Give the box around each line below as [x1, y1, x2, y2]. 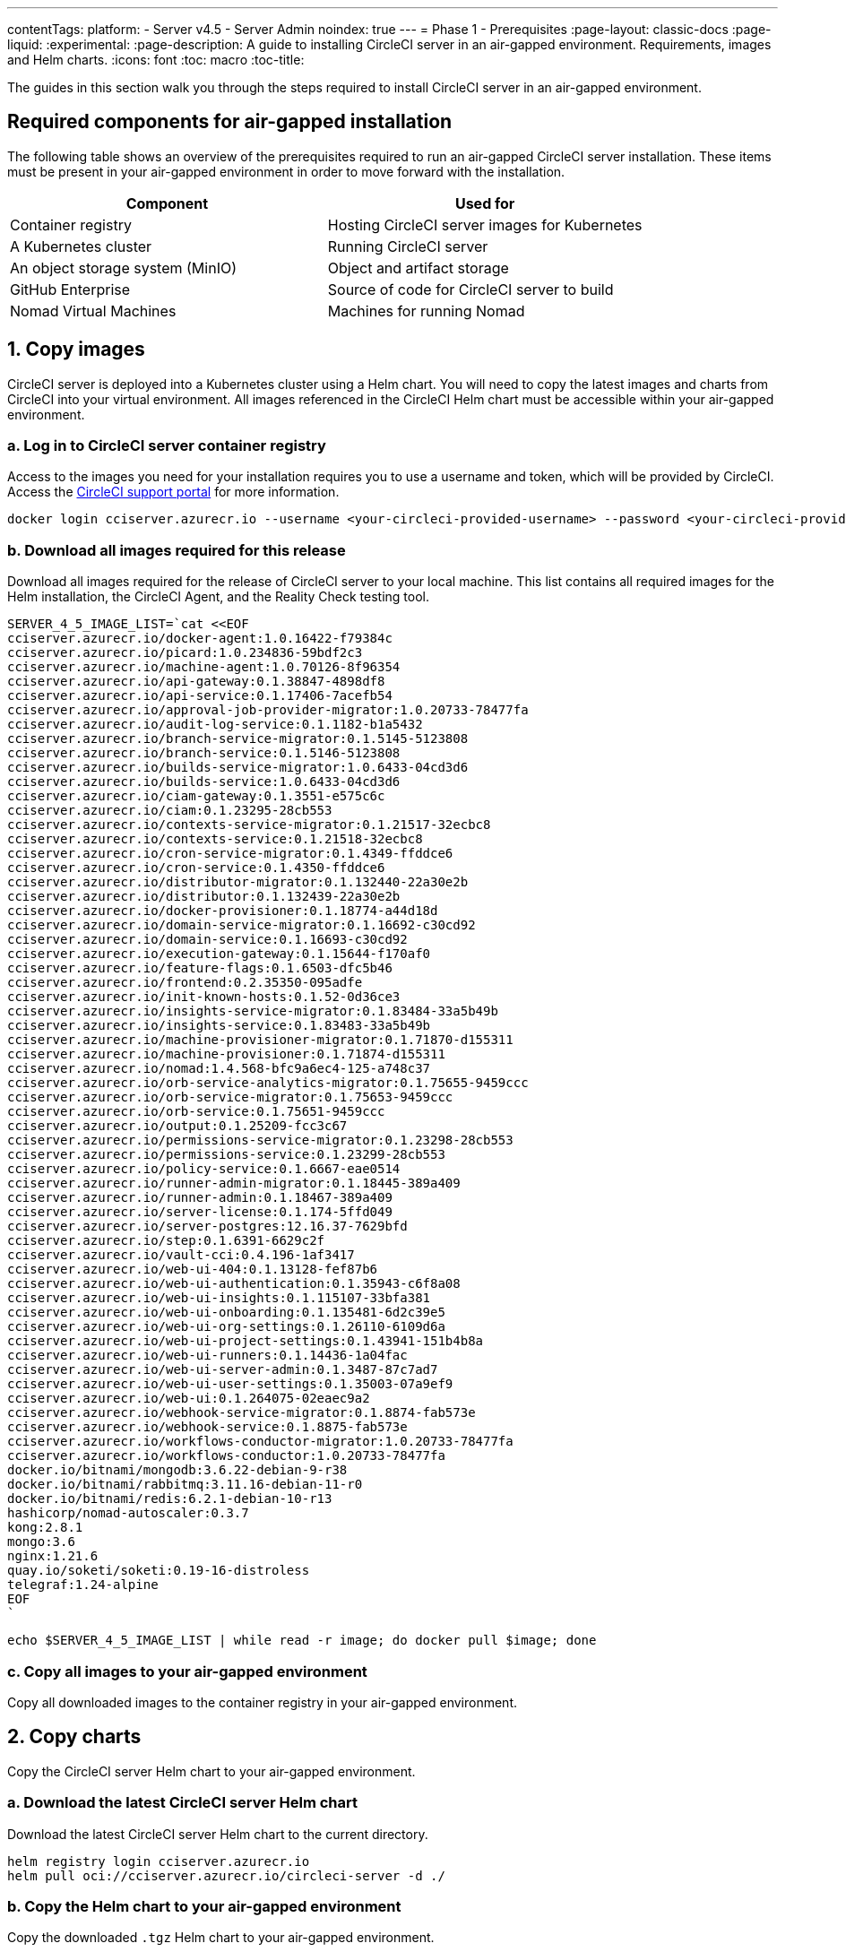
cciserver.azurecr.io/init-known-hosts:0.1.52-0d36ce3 [7, 989, 401, 1005]
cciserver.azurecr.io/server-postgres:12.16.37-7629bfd [7, 1219, 408, 1234]
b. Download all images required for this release [7, 540, 346, 559]
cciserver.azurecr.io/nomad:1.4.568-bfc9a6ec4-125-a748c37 [7, 1061, 431, 1076]
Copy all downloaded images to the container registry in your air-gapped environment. [7, 1694, 517, 1710]
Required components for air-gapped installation [7, 110, 453, 134]
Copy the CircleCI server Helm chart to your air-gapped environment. [7, 1763, 416, 1779]
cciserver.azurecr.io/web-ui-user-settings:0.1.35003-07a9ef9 [7, 1377, 453, 1392]
